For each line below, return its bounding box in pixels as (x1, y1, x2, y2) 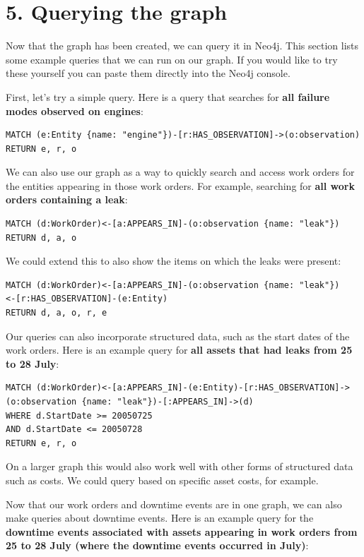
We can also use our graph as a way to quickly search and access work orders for (6, 164, 355, 179)
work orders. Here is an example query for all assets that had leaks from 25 (6, 342, 353, 357)
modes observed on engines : (6, 103, 143, 118)
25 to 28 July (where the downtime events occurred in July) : (6, 538, 309, 553)
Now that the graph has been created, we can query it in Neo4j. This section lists (6, 38, 359, 53)
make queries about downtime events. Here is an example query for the (6, 510, 314, 525)
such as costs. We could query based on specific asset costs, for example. (6, 472, 319, 487)
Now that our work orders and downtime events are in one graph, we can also (6, 496, 342, 511)
